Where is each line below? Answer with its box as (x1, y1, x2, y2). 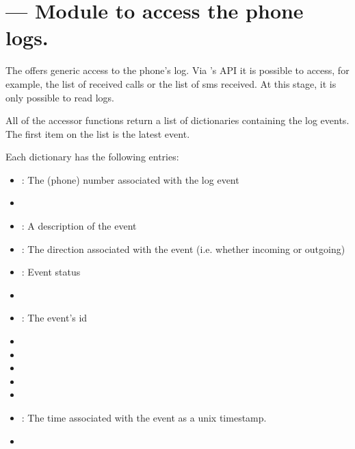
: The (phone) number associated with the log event (21, 172, 239, 186)
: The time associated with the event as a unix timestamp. (21, 411, 267, 424)
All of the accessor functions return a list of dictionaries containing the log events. (5, 113, 350, 128)
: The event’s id (21, 311, 88, 325)
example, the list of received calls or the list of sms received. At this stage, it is (5, 76, 337, 90)
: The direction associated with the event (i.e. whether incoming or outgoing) (21, 241, 345, 256)
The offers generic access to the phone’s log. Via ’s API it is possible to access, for (5, 63, 350, 77)
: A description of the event (21, 219, 137, 233)
